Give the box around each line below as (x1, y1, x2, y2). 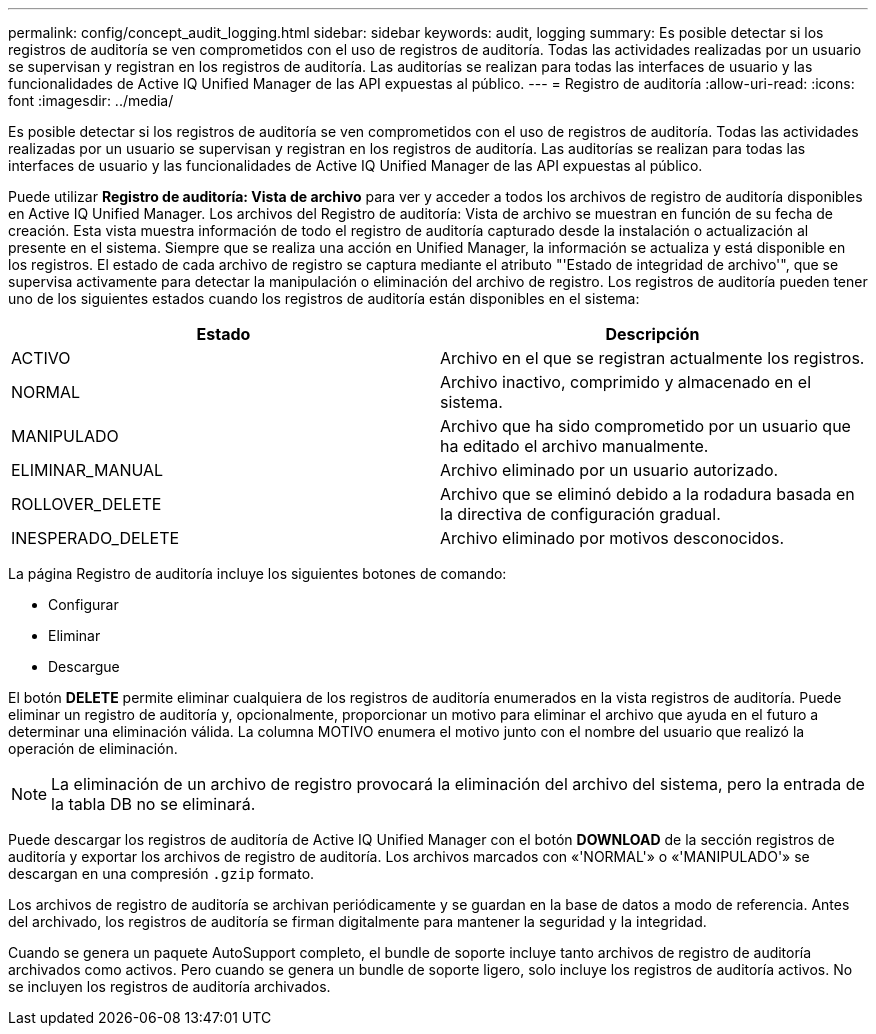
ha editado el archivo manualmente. (440, 436, 709, 456)
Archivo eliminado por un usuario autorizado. (440, 460, 779, 480)
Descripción (605, 324, 700, 344)
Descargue (48, 658, 120, 675)
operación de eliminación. (8, 740, 178, 757)
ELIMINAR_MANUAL (11, 460, 164, 480)
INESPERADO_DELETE (11, 528, 180, 548)
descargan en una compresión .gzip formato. (8, 865, 315, 882)
